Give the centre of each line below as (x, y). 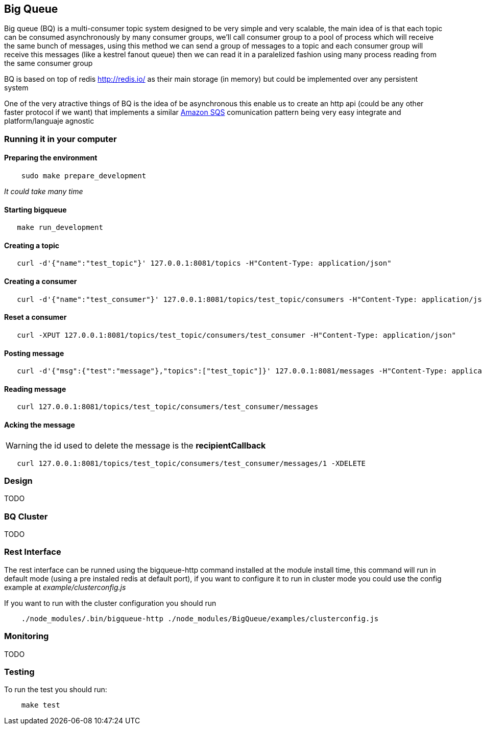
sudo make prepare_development (84, 176)
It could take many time (44, 192)
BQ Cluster (26, 516)
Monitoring (27, 636)
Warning (22, 445)
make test (41, 705)
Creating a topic (32, 245)
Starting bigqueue (35, 209)
